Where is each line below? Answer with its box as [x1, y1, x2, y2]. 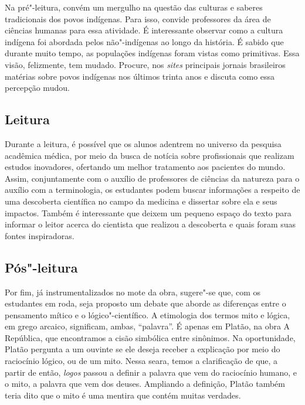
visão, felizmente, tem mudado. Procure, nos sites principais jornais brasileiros [5, 58, 286, 70]
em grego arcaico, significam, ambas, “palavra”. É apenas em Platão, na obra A [5, 320, 290, 332]
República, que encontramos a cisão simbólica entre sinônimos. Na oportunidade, [5, 331, 296, 343]
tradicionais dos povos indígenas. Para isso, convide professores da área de [5, 12, 271, 25]
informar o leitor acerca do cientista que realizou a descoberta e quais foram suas [5, 218, 296, 230]
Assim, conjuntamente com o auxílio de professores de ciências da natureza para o [5, 172, 300, 184]
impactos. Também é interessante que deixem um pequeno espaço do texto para [5, 206, 292, 219]
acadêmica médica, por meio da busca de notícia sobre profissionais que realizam [5, 149, 294, 161]
